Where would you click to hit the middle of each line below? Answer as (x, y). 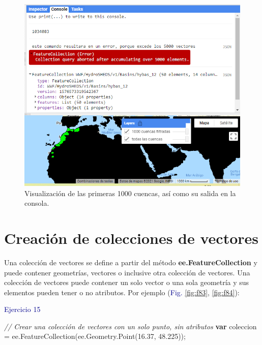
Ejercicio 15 (22, 309)
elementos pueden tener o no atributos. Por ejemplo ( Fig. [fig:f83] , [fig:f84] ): (122, 292)
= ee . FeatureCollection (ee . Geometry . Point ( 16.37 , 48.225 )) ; (95, 336)
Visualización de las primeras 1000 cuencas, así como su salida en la (130, 193)
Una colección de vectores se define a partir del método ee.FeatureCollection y (131, 262)
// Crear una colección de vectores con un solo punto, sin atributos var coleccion (130, 326)
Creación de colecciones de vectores (131, 238)
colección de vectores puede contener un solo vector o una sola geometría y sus (127, 282)
